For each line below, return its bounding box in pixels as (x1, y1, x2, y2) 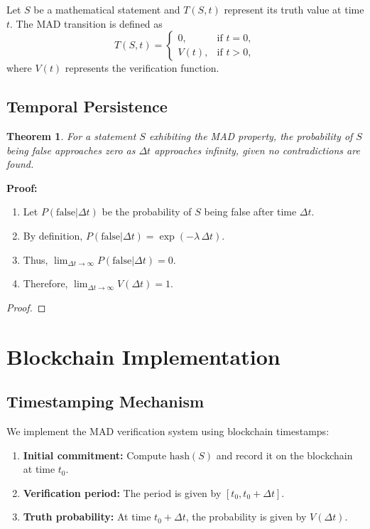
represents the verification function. (65, 60, 219, 75)
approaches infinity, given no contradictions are (154, 142, 360, 157)
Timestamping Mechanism (6, 390, 205, 412)
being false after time (204, 204, 297, 219)
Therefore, (23, 276, 68, 291)
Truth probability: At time (23, 509, 151, 524)
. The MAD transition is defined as (10, 16, 163, 31)
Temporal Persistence (6, 95, 168, 117)
